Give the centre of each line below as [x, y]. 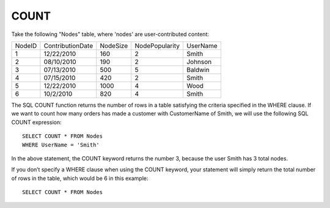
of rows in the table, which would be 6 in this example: [80, 178]
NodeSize [114, 46]
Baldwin [198, 70]
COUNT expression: [37, 122]
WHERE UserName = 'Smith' [61, 145]
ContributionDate [68, 46]
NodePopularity [157, 46]
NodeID [26, 46]
